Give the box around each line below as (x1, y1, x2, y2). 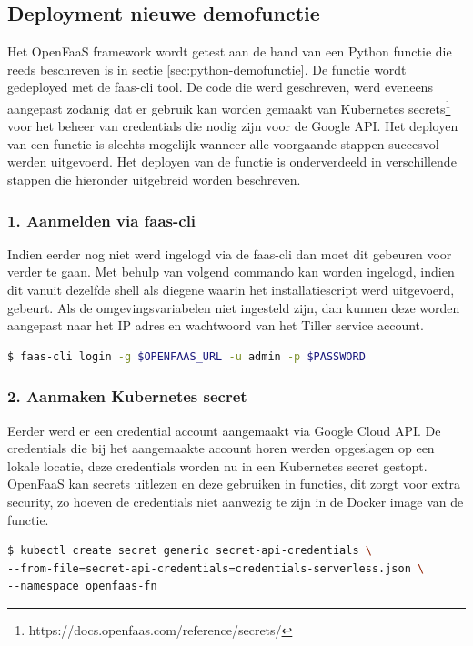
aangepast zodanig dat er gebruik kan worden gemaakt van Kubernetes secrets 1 (7, 96, 451, 117)
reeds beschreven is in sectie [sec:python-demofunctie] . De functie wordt (7, 59, 407, 78)
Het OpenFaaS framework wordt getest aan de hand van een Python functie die (7, 42, 452, 61)
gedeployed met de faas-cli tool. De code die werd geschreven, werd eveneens (7, 77, 433, 96)
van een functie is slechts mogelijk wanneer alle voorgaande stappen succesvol (7, 134, 439, 153)
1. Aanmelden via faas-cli (7, 208, 196, 231)
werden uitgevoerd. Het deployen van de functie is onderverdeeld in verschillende (7, 152, 457, 171)
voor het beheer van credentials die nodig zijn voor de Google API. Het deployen (7, 116, 458, 136)
